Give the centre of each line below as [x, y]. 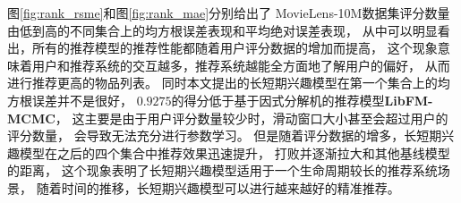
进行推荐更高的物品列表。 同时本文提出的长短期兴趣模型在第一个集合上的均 [229, 83]
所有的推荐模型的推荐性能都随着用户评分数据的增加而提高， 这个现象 [235, 48]
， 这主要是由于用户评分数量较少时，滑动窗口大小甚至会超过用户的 [252, 118]
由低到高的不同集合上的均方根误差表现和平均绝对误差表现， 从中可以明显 [222, 30]
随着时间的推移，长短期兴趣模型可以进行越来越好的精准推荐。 [218, 187]
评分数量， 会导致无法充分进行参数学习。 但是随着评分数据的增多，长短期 [225, 135]
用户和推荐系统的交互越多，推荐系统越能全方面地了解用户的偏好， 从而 [241, 65]
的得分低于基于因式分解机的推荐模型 [278, 100]
